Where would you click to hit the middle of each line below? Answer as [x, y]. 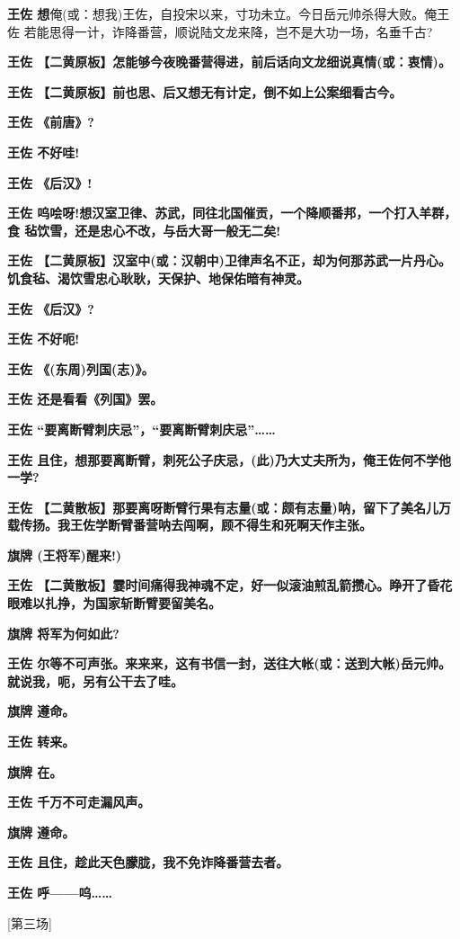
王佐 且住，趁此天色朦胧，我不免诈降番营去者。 [148, 862]
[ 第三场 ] [30, 922]
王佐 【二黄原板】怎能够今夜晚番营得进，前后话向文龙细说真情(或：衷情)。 [229, 62]
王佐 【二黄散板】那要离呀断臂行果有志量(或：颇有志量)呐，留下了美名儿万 [229, 507]
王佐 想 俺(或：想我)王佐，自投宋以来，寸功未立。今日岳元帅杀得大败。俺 [222, 13]
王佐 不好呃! [44, 339]
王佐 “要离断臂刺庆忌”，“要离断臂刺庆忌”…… [142, 429]
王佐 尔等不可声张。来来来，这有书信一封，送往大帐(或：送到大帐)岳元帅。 [229, 663]
